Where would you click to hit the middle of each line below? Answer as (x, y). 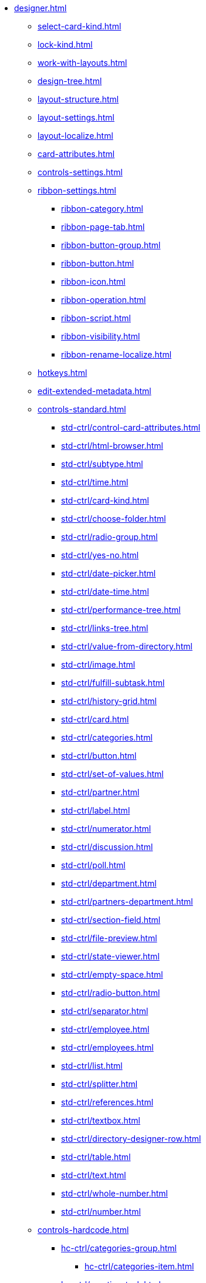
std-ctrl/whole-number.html (114, 1193)
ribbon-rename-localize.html (116, 354)
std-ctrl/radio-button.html (111, 993)
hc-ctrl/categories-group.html (119, 1248)
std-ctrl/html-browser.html (112, 446)
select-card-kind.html (80, 26)
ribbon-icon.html (93, 281)
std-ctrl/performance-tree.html (121, 610)
